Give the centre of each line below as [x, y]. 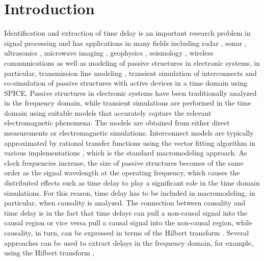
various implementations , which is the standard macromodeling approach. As [126, 153]
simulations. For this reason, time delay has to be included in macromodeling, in [130, 192]
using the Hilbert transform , [49, 253]
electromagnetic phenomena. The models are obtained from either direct [117, 123]
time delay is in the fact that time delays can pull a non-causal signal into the [126, 212]
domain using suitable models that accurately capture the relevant [108, 112]
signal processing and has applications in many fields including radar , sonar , [125, 43]
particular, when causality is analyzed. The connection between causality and [125, 203]
